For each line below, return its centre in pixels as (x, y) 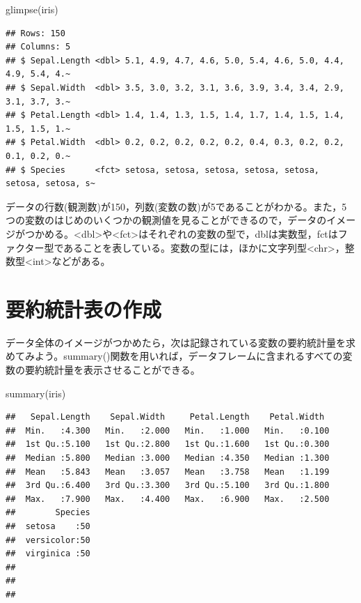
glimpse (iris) (32, 9)
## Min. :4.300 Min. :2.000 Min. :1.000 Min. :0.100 (168, 430)
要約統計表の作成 (84, 308)
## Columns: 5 (38, 47)
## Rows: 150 (35, 33)
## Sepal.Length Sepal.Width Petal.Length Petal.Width (165, 417)
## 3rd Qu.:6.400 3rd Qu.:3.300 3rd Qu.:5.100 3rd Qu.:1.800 (168, 486)
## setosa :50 (48, 526)
